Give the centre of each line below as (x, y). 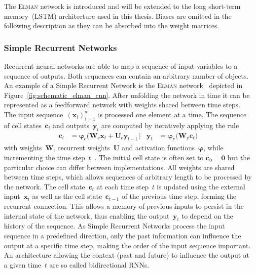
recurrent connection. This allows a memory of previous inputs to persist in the (124, 205)
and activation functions (158, 148)
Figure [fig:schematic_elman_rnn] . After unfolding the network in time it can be (127, 95)
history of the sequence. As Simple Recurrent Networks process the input (115, 226)
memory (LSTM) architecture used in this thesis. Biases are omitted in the (118, 16)
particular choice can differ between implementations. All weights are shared (119, 167)
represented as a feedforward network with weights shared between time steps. (122, 105)
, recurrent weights (82, 148)
